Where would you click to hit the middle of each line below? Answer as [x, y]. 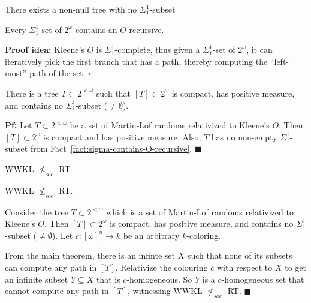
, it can [259, 49]
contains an [96, 29]
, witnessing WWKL [165, 291]
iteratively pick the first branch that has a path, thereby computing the [136, 61]
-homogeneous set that [263, 279]
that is [108, 279]
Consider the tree [37, 211]
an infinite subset [37, 279]
